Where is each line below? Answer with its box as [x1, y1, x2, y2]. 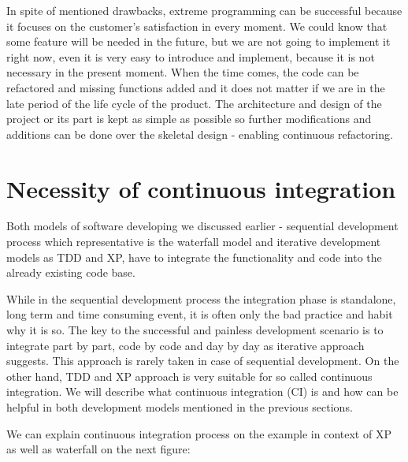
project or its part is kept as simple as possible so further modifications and [6, 110, 372, 127]
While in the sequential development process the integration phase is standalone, [6, 290, 396, 307]
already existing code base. [6, 264, 135, 281]
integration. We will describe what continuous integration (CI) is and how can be [6, 383, 399, 400]
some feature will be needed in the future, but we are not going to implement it [6, 33, 391, 50]
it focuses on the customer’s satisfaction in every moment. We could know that [6, 17, 388, 34]
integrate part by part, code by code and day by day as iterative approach [6, 337, 365, 353]
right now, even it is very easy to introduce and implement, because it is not [6, 48, 375, 65]
